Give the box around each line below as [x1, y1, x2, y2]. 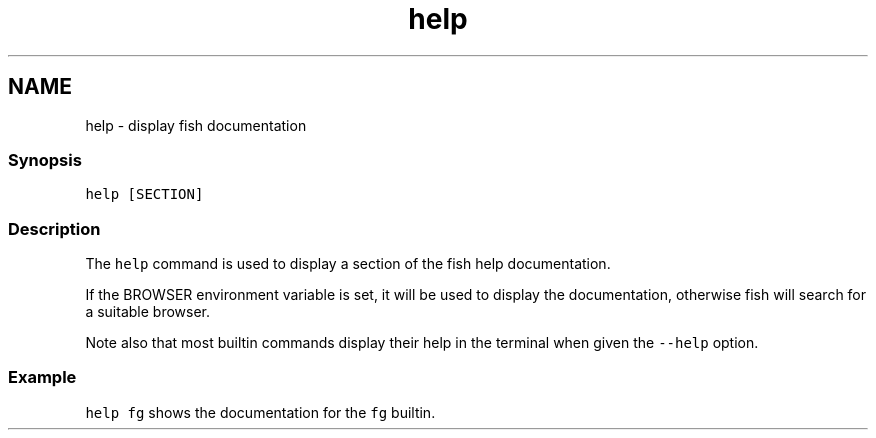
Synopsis [8, 149, 82, 170]
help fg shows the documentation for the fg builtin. [85, 403, 436, 421]
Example [8, 367, 77, 388]
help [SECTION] [85, 186, 204, 203]
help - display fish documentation [85, 116, 307, 134]
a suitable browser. [85, 303, 211, 321]
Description [8, 218, 101, 239]
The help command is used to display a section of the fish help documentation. [85, 255, 611, 273]
